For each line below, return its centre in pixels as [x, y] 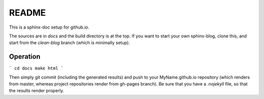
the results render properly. [37, 91]
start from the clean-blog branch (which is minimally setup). [69, 43]
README [27, 13]
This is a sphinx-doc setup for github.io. [49, 27]
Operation [25, 57]
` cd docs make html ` [36, 68]
